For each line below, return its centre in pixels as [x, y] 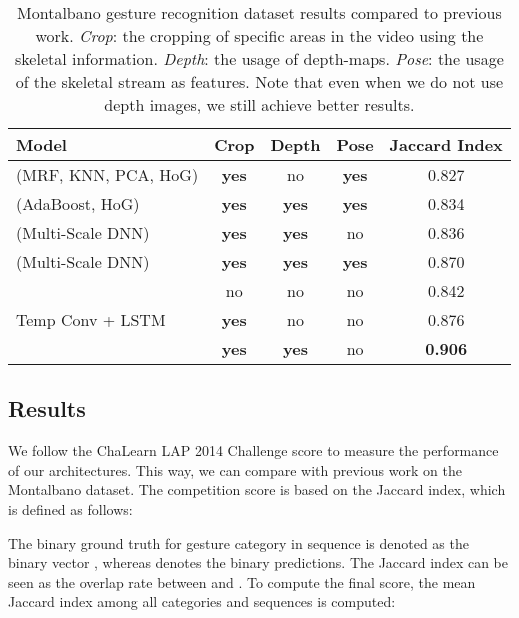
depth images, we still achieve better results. [259, 104]
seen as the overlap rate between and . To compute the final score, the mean [242, 581]
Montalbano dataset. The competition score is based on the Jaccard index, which [257, 489]
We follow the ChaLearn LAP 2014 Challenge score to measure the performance [253, 450]
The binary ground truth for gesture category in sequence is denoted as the [238, 542]
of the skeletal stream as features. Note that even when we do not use [259, 81]
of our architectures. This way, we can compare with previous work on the [235, 469]
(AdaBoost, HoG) [78, 203]
